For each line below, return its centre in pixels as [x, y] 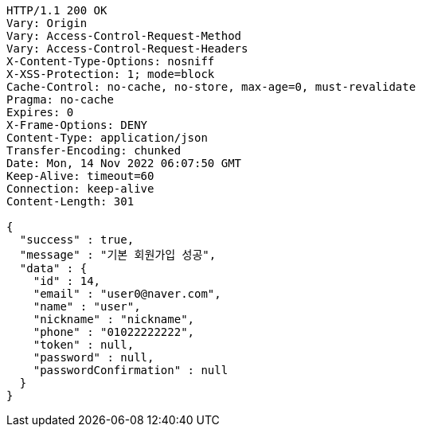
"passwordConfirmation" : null [131, 370]
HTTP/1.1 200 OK [57, 10]
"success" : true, [77, 240]
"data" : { [53, 268]
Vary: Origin [47, 23]
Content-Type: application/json [107, 138]
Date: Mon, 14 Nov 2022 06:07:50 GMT [124, 163]
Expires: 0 [40, 112]
